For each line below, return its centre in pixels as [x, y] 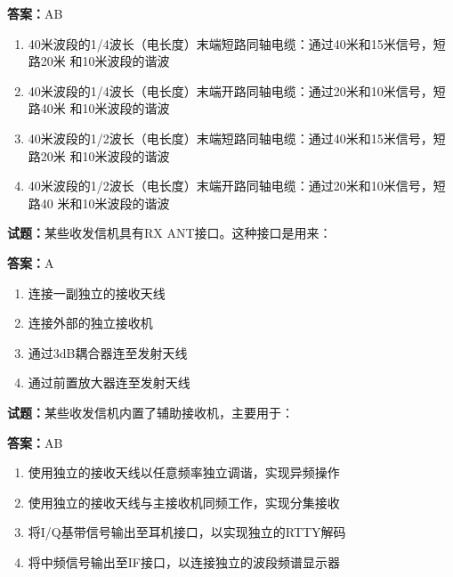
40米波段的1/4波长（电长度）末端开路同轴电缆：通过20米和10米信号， [231, 90]
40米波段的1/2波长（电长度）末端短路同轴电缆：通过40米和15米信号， [231, 138]
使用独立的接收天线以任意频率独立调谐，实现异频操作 [184, 472]
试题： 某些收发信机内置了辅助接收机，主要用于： [150, 412]
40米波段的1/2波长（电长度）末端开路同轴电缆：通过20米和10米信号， [231, 186]
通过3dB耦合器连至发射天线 [108, 352]
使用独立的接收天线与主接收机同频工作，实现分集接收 [184, 502]
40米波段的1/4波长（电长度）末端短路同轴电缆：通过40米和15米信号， [231, 43]
